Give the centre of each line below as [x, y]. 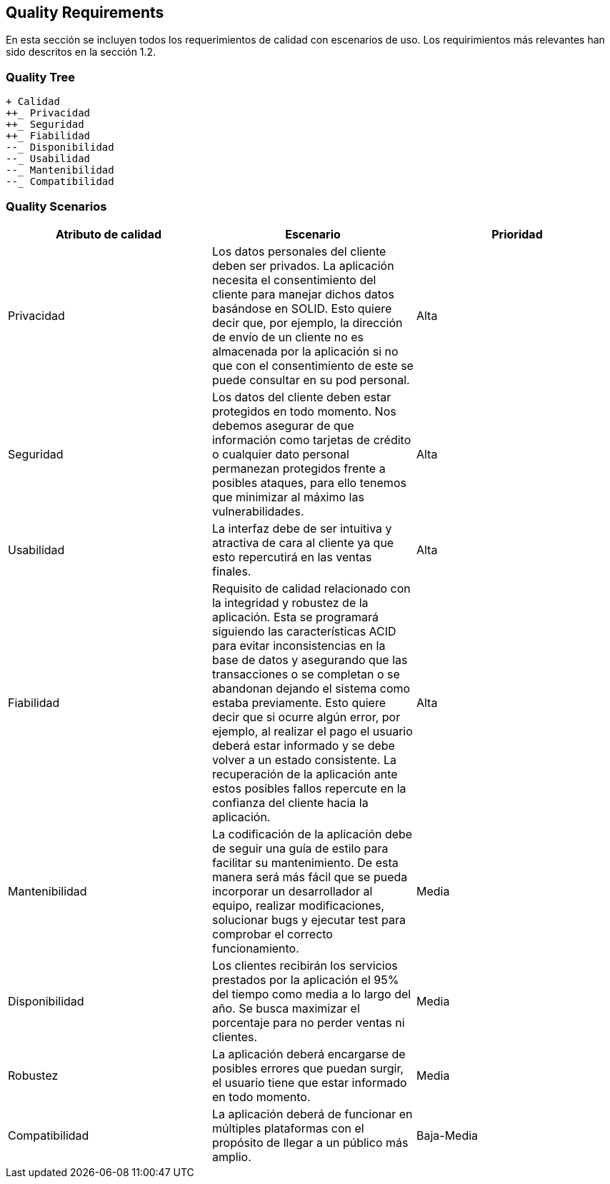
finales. [231, 571]
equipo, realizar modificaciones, [298, 905]
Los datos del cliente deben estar [301, 397]
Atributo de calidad [109, 234]
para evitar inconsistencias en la [299, 645]
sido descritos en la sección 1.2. [81, 52]
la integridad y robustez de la [290, 602]
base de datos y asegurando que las [310, 659]
